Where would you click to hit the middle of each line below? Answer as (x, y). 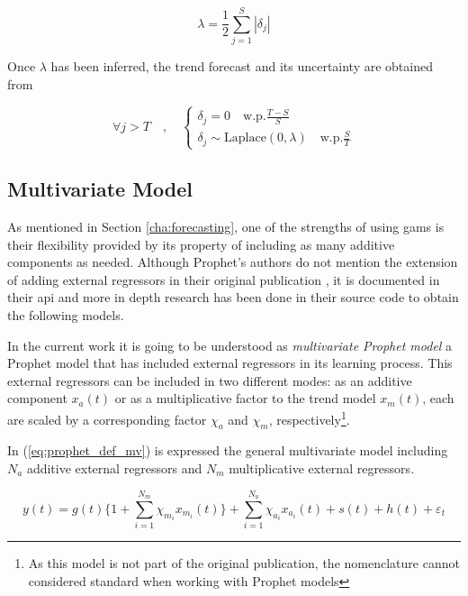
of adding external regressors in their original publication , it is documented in (224, 279)
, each (438, 398)
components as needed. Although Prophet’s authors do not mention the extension (233, 262)
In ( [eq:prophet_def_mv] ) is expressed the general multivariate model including (228, 450)
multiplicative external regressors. (322, 468)
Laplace (245, 138)
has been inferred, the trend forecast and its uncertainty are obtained (242, 66)
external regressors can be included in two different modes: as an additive (210, 380)
